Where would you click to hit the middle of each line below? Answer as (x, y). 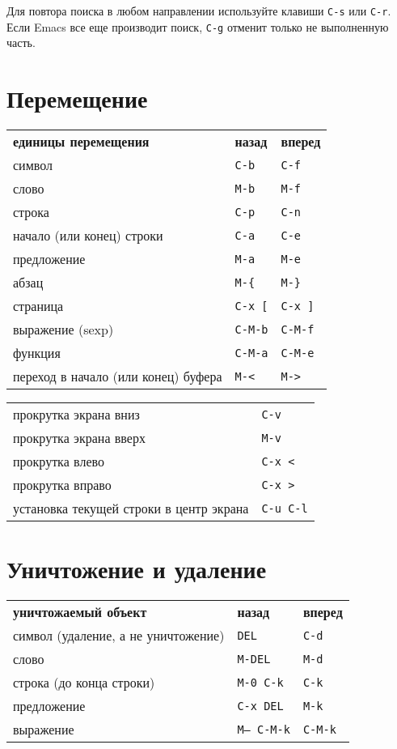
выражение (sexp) (63, 330)
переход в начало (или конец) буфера (118, 377)
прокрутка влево (59, 462)
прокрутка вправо (62, 485)
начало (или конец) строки (88, 236)
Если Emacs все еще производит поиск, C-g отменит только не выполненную (198, 26)
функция (37, 353)
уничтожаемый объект (80, 612)
